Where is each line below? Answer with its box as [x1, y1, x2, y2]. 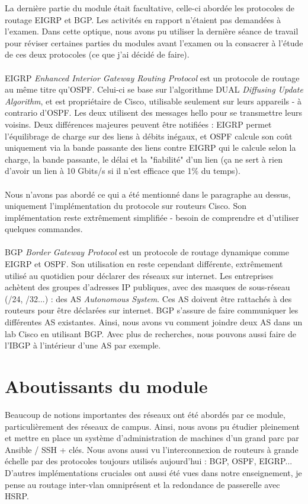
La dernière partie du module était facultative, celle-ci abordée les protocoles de [5, 2, 294, 14]
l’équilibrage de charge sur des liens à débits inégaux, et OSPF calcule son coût [5, 129, 293, 142]
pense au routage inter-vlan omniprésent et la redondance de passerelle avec [5, 478, 280, 490]
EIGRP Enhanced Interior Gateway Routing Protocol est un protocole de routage [5, 71, 300, 84]
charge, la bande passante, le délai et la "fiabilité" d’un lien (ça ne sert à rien [5, 153, 283, 165]
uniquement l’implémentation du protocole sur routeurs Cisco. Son [5, 199, 246, 212]
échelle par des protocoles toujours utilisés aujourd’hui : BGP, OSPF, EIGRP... [5, 455, 293, 467]
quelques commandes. [5, 223, 83, 235]
